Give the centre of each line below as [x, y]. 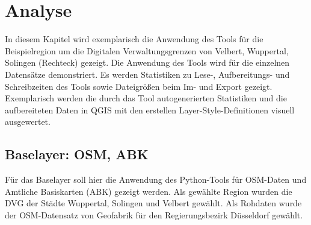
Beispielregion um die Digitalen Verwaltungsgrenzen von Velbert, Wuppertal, [147, 50]
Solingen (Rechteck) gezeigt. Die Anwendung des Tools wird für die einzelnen [147, 62]
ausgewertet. [28, 122]
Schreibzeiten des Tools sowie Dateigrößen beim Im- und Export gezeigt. [139, 86]
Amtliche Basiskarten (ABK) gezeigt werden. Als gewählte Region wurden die [149, 191]
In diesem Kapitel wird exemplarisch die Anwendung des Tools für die [134, 39]
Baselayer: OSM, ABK [77, 154]
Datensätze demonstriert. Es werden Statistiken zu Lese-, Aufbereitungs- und [147, 74]
